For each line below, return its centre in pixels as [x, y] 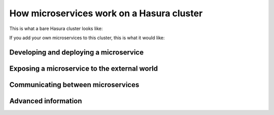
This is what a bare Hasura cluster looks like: [56, 28]
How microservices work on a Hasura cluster [106, 13]
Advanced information [46, 101]
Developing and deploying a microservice [77, 52]
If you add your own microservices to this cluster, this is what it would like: [87, 38]
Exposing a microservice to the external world [84, 68]
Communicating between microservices [74, 85]
